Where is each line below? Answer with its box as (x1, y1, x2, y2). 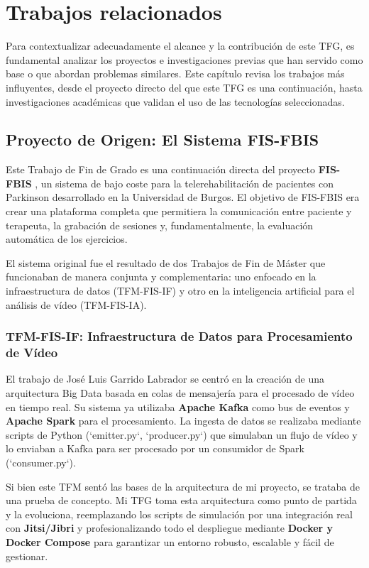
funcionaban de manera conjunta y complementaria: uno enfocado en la (6, 269, 316, 284)
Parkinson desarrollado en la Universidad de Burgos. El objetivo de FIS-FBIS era (6, 190, 360, 204)
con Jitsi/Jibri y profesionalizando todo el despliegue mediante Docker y (6, 520, 334, 535)
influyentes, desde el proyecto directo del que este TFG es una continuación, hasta (6, 80, 363, 94)
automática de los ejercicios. (6, 231, 128, 246)
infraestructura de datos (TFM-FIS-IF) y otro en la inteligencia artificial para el (6, 283, 355, 298)
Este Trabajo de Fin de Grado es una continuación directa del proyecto (6, 162, 315, 177)
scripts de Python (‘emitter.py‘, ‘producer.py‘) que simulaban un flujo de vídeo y (6, 427, 358, 442)
